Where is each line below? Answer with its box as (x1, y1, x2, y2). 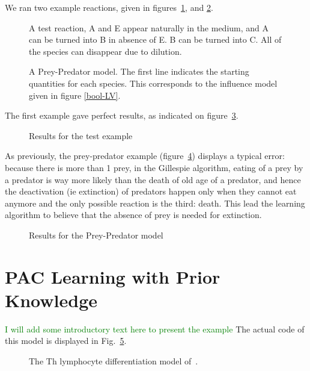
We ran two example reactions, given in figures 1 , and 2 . (5, 1, 213, 13)
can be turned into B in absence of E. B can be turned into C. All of (29, 33, 282, 46)
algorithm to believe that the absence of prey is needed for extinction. (5, 208, 262, 221)
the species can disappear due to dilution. (29, 45, 182, 57)
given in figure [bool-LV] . (29, 89, 121, 101)
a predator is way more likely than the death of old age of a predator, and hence (5, 173, 301, 185)
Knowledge (5, 287, 98, 312)
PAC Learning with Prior (5, 264, 220, 288)
